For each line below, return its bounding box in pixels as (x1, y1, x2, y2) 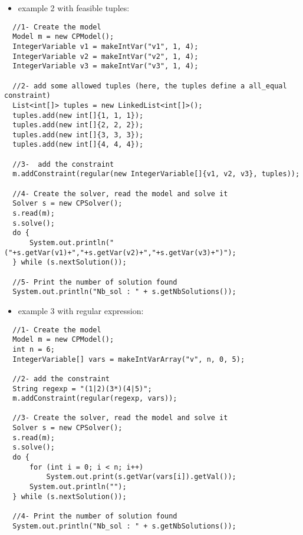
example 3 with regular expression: (18, 304, 144, 316)
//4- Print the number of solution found (12, 512, 177, 521)
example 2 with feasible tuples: (18, 2, 130, 14)
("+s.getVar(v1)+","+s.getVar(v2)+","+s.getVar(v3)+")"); (4, 248, 236, 257)
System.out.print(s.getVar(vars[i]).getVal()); (46, 473, 236, 481)
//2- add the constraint (12, 374, 110, 383)
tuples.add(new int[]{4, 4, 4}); (12, 140, 144, 149)
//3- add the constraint (12, 160, 114, 169)
